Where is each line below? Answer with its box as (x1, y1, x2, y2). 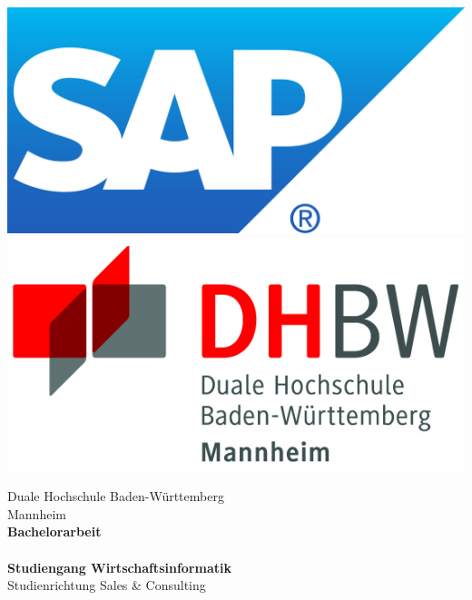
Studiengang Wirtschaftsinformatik (7, 557, 231, 576)
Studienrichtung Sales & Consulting (7, 575, 206, 595)
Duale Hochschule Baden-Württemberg (7, 487, 224, 506)
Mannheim (7, 504, 66, 523)
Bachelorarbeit (7, 522, 102, 541)
